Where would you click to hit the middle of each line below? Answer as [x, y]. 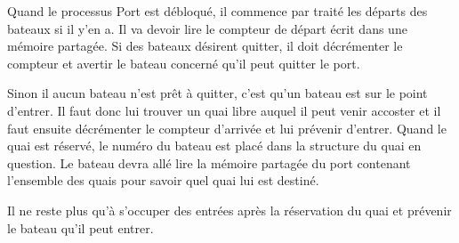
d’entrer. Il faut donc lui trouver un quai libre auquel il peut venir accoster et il [224, 110]
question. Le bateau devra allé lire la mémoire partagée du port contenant [209, 162]
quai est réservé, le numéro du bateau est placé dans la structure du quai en [214, 146]
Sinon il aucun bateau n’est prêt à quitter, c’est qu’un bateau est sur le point [217, 93]
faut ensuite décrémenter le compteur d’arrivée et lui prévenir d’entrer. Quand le [227, 128]
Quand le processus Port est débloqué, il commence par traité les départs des [217, 11]
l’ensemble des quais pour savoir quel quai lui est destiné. [163, 180]
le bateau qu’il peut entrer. [81, 227]
